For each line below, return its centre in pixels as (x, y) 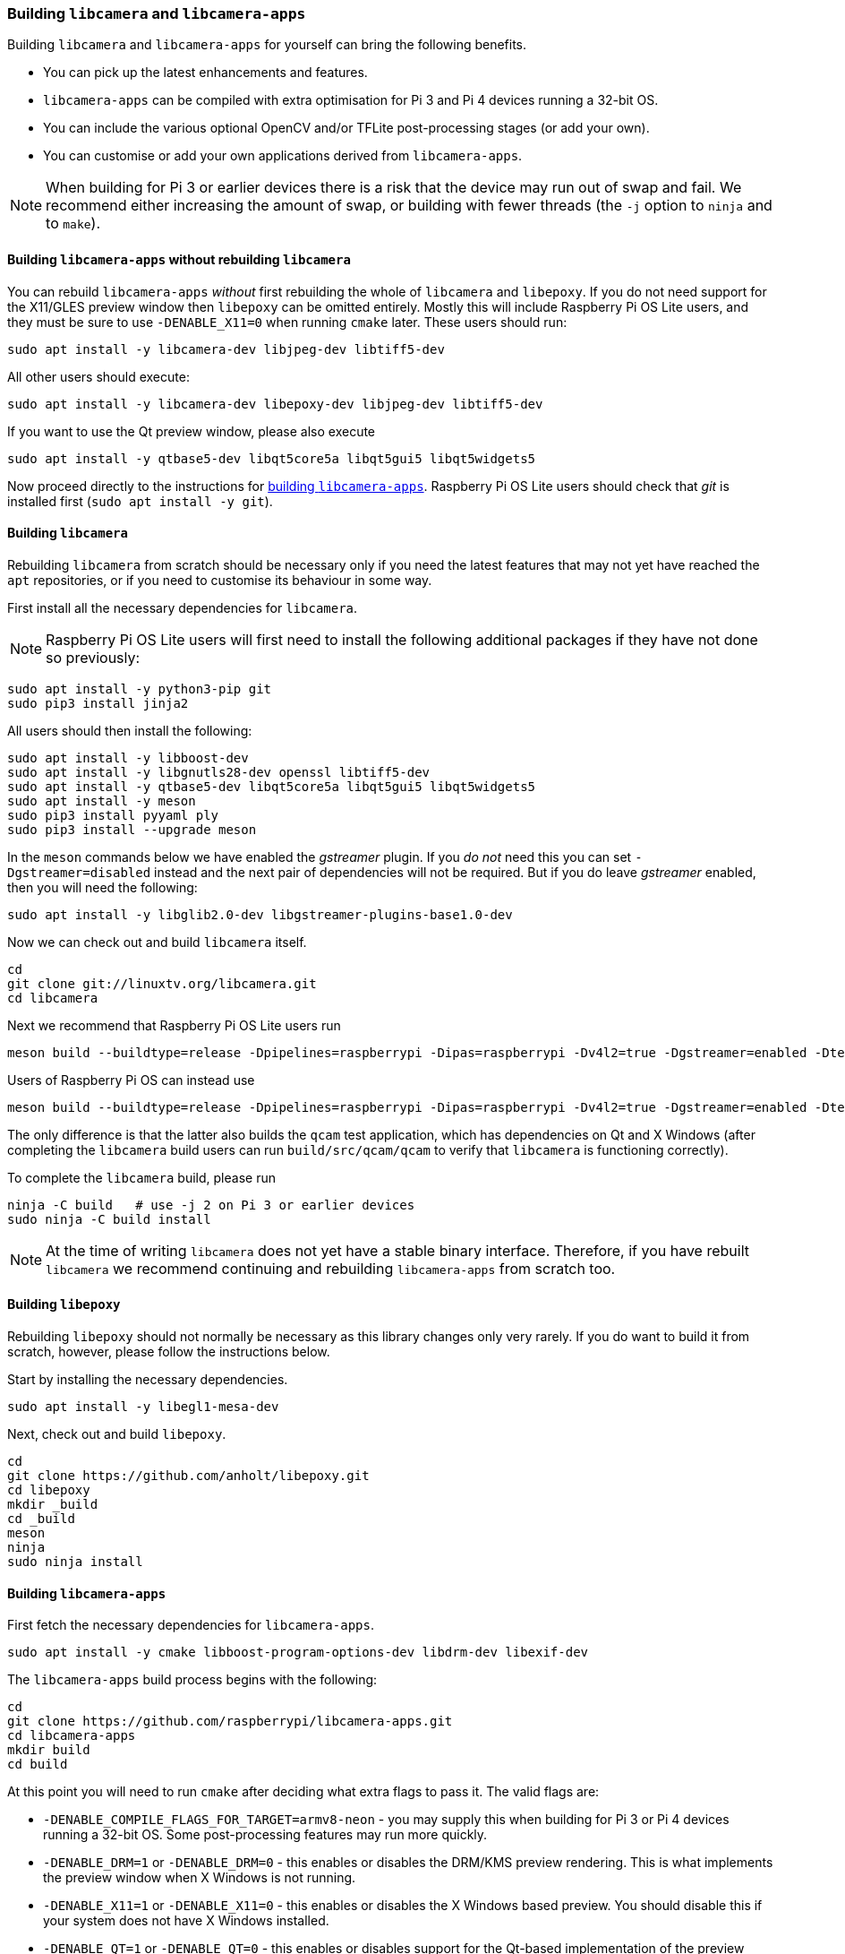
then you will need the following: (102, 887)
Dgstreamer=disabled (79, 872)
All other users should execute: (98, 376)
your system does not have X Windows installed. (186, 1921)
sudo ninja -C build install (109, 1219)
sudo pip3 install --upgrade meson (132, 829)
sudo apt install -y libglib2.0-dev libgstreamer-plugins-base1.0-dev (260, 914)
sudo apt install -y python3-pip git (140, 689)
